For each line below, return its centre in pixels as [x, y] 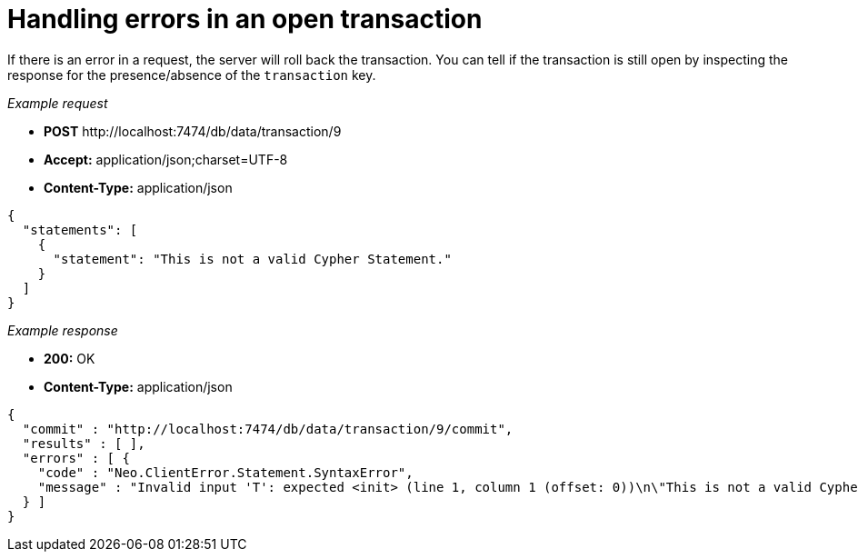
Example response [63, 330]
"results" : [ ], [84, 443]
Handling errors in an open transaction [245, 19]
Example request [58, 103]
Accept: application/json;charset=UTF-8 [166, 159]
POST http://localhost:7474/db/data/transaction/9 [193, 131]
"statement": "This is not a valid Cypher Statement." [252, 259]
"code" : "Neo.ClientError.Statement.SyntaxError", [225, 472]
